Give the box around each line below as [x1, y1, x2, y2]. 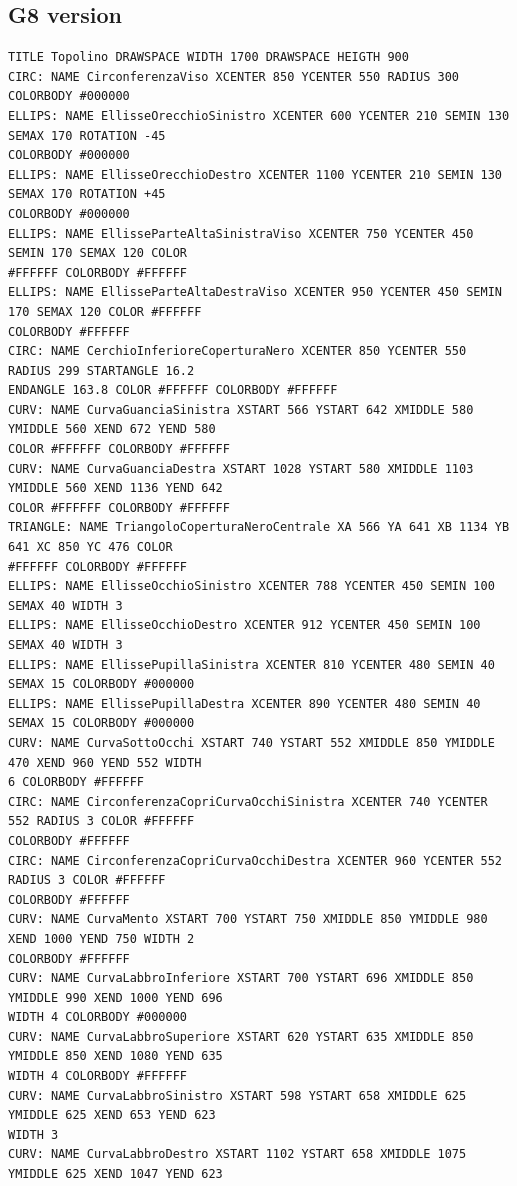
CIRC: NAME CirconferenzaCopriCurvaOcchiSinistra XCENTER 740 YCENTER [8, 794, 488, 809]
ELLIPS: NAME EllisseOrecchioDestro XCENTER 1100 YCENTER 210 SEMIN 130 [8, 167, 502, 182]
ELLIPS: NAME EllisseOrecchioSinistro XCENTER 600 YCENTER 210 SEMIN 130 [8, 108, 510, 123]
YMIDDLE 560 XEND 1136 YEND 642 [8, 481, 223, 496]
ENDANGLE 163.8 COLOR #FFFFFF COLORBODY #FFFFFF [8, 383, 338, 398]
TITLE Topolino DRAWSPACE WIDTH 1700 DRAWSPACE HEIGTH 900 [8, 50, 409, 65]
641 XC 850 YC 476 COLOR [8, 540, 173, 555]
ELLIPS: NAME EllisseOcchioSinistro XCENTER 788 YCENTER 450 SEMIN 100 [8, 579, 495, 594]
